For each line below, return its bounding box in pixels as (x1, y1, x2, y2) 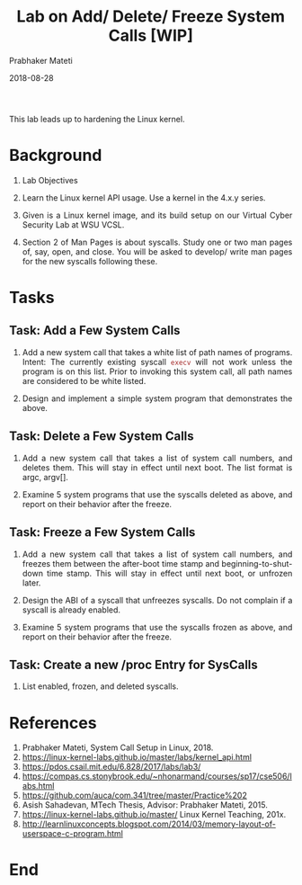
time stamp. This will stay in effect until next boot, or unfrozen (46, 568, 293, 578)
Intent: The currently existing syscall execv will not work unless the (22, 356, 293, 367)
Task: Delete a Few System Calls (9, 429, 194, 444)
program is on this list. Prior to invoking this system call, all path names (22, 366, 293, 377)
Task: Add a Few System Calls (9, 323, 181, 338)
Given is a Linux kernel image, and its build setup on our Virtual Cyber (22, 210, 293, 220)
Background (9, 146, 102, 165)
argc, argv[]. (22, 471, 68, 482)
